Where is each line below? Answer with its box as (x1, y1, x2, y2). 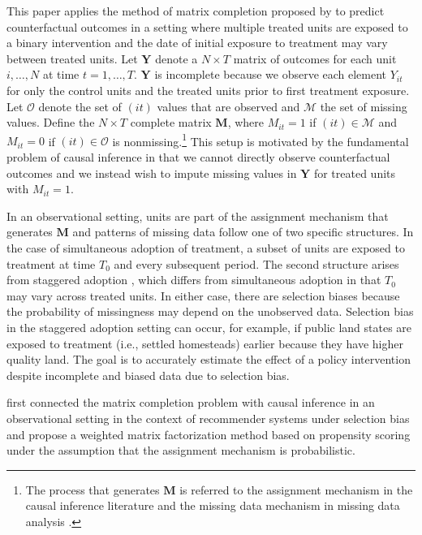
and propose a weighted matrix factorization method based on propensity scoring (6, 425, 411, 442)
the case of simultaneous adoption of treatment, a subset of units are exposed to (6, 239, 405, 256)
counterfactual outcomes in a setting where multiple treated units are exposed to (6, 18, 408, 35)
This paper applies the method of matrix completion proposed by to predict (6, 2, 385, 19)
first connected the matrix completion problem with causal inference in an (6, 394, 375, 411)
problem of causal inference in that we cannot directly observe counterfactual (6, 149, 390, 165)
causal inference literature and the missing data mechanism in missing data (25, 497, 400, 514)
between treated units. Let (6, 50, 138, 67)
